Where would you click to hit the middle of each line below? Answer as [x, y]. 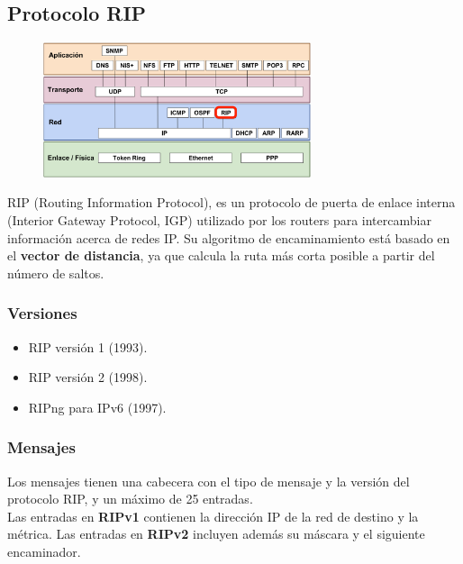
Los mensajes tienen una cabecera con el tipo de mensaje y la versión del [209, 481]
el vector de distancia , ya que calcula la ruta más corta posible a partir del [221, 255]
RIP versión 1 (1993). [88, 346]
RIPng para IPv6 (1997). [97, 407]
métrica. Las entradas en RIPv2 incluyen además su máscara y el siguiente [216, 534]
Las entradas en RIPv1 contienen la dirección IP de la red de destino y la [213, 516]
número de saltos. [56, 273]
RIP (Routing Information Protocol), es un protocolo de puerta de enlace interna [231, 202]
